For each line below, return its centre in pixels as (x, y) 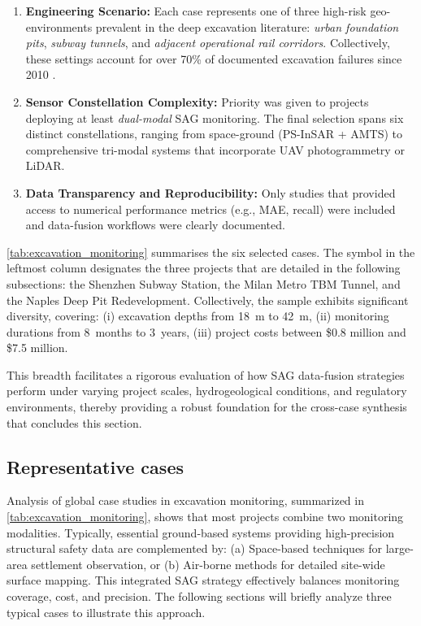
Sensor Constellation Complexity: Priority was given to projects (197, 101)
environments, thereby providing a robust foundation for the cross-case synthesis (207, 407)
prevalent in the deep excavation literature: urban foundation (247, 26)
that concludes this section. (74, 422)
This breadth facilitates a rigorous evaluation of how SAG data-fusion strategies (206, 374)
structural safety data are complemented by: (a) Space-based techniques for (195, 548)
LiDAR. (45, 165)
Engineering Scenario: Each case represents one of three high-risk (196, 11)
